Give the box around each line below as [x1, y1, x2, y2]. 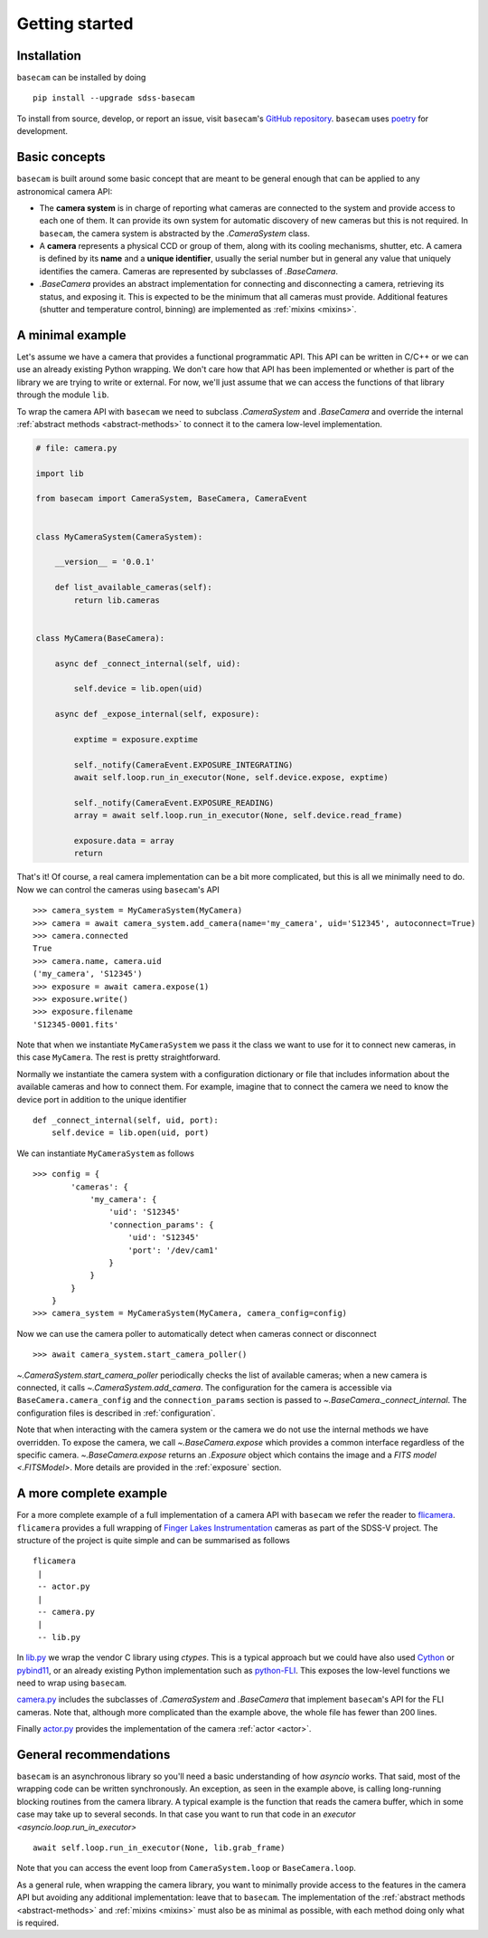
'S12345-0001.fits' [33, 1019, 119, 1029]
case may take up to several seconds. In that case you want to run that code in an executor [16, 1809, 356, 1819]
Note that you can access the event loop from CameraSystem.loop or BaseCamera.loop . [16, 1863, 357, 1874]
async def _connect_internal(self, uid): [54, 658, 241, 669]
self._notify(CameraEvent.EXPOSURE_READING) [73, 797, 275, 807]
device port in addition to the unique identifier [16, 1093, 187, 1104]
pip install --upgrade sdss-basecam [33, 93, 195, 103]
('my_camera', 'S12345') [33, 969, 143, 979]
